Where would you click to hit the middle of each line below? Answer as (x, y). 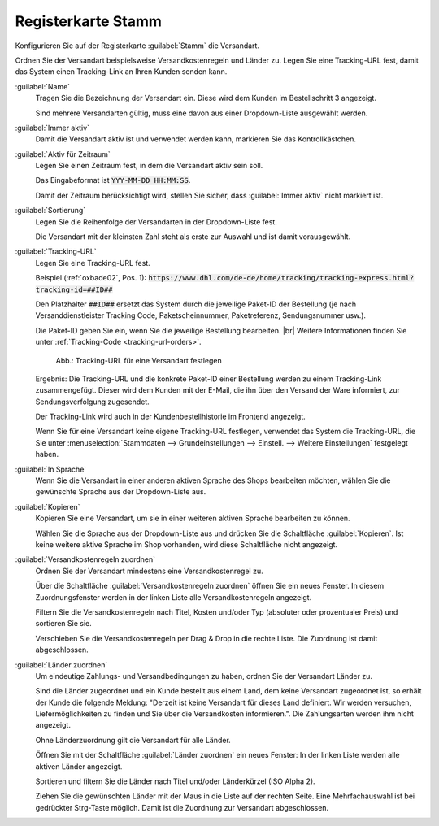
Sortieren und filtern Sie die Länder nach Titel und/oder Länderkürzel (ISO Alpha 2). (176, 781)
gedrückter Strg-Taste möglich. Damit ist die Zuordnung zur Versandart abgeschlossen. (182, 807)
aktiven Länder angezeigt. (79, 766)
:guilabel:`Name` (43, 86)
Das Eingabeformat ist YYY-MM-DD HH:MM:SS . (113, 180)
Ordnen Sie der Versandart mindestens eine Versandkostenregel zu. (149, 571)
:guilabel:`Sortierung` (50, 211)
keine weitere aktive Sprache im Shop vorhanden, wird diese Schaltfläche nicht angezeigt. (186, 544)
